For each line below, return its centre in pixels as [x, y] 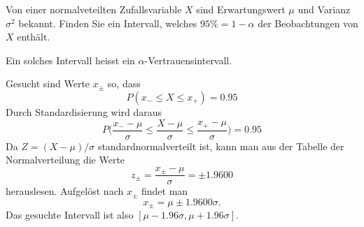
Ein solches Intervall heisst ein [70, 60]
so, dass [124, 83]
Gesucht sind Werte [48, 83]
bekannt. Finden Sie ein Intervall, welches [108, 23]
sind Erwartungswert [241, 9]
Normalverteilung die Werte [65, 160]
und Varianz [324, 9]
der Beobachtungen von [308, 23]
